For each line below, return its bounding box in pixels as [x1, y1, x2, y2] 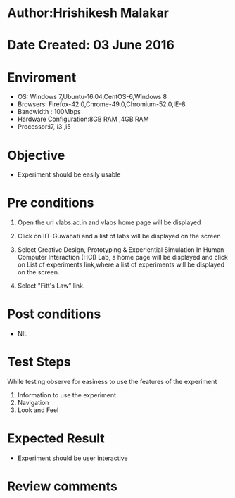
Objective [7, 147, 65, 163]
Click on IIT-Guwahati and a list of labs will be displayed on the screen [17, 232, 221, 241]
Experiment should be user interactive [17, 454, 128, 462]
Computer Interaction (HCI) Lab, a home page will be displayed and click [17, 253, 229, 262]
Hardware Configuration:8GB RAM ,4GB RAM [17, 115, 149, 124]
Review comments [7, 478, 118, 494]
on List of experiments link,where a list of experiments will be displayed [17, 260, 225, 269]
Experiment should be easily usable [17, 170, 121, 179]
